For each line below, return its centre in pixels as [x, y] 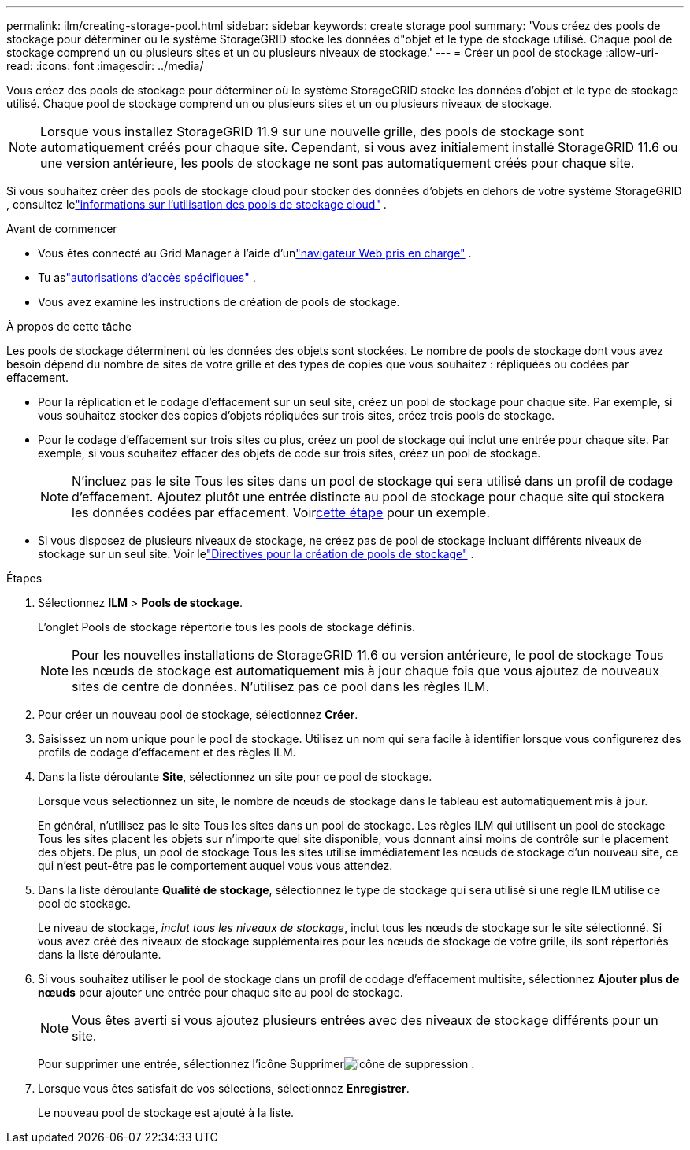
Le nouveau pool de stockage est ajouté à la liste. [166, 1113]
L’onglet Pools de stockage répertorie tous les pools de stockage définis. [227, 627]
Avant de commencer [62, 229]
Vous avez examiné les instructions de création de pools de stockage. [219, 302]
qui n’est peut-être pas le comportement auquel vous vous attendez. [215, 865]
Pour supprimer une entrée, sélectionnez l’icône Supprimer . [256, 1064]
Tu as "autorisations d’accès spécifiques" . [147, 277]
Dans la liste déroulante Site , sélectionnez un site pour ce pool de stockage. [235, 777]
